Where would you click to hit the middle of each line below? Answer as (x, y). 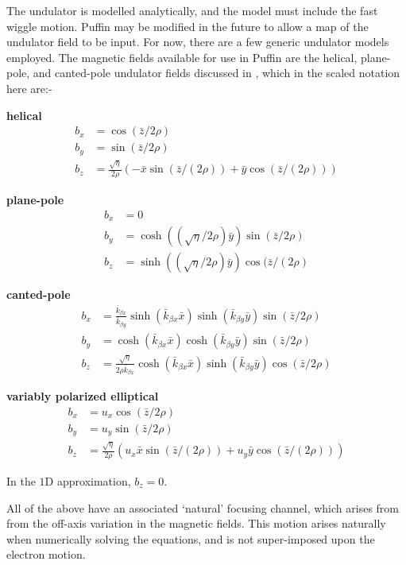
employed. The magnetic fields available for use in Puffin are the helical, (182, 57)
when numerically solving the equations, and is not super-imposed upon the (191, 538)
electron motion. (46, 554)
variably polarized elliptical (83, 396)
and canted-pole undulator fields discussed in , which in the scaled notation (217, 73)
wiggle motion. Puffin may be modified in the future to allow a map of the (188, 26)
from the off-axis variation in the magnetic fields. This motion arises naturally (196, 523)
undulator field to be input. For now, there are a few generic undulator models (198, 42)
